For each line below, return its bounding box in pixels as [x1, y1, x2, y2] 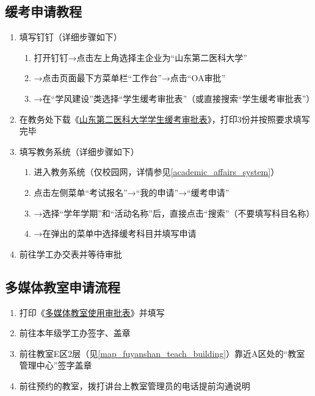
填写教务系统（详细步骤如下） [19, 145, 139, 157]
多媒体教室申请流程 [5, 277, 120, 296]
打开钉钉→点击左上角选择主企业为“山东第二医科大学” [34, 51, 247, 63]
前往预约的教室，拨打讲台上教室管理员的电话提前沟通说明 [19, 379, 250, 392]
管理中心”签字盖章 [19, 359, 92, 372]
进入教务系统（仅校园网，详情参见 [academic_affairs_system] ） [34, 165, 280, 178]
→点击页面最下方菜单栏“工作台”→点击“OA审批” [34, 71, 226, 84]
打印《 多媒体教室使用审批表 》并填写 [19, 306, 165, 319]
